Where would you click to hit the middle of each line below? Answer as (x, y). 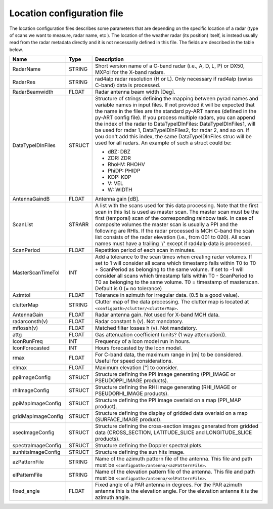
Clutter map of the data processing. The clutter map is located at (172, 302)
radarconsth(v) (30, 322)
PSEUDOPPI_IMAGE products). (132, 381)
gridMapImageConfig (38, 416)
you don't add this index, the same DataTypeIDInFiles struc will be (174, 137)
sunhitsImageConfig (36, 452)
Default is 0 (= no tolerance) (129, 289)
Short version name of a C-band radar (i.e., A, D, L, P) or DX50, (170, 66)
